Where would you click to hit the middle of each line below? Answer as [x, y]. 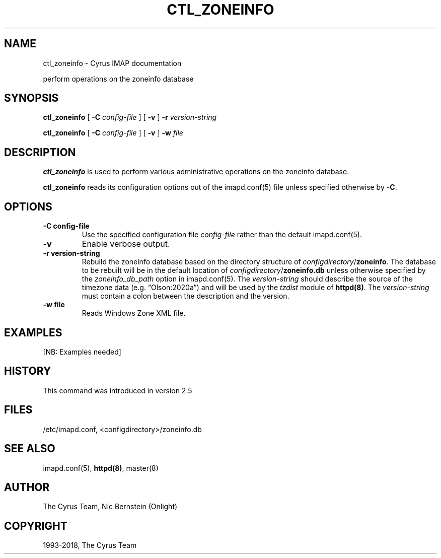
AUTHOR [27, 487]
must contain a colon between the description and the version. [186, 296]
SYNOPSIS [31, 98]
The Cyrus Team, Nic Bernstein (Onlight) [110, 507]
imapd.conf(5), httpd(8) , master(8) [101, 468]
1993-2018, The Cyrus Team [90, 545]
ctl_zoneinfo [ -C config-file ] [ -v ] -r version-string [130, 117]
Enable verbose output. [126, 244]
